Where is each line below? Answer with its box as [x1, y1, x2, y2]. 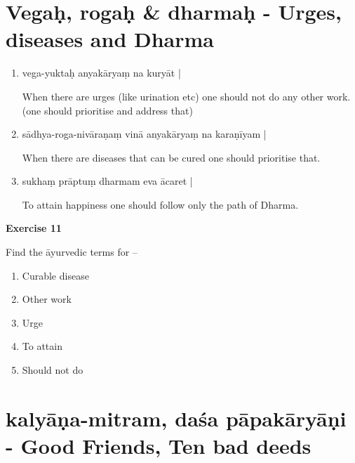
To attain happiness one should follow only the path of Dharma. [22, 197, 299, 211]
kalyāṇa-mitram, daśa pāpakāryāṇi [6, 403, 347, 432]
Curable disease [22, 268, 89, 282]
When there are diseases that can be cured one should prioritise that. [22, 150, 321, 164]
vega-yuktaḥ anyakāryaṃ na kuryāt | [22, 65, 181, 80]
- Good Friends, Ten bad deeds [6, 431, 312, 459]
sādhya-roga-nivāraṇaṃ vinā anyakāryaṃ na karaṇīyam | [22, 126, 267, 141]
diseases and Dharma [6, 25, 214, 53]
